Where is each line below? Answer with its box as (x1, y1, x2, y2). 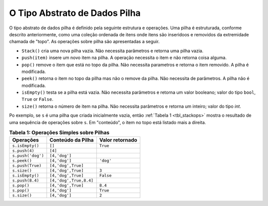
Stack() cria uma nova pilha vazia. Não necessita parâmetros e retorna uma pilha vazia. (21, 48, 203, 54)
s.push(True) (12, 163, 42, 168)
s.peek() (12, 158, 32, 163)
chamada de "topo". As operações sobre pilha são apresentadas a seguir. (9, 39, 160, 45)
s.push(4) (12, 148, 35, 153)
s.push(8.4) (12, 178, 39, 183)
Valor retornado (99, 137, 137, 143)
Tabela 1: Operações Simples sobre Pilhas (9, 129, 110, 136)
